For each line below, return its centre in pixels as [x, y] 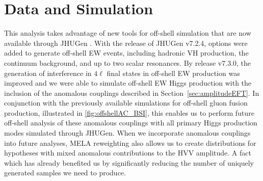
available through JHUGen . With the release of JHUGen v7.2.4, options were [126, 43]
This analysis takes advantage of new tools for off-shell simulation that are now [128, 33]
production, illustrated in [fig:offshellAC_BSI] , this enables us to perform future [129, 112]
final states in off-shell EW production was [173, 73]
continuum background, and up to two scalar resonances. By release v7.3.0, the [128, 62]
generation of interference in [48, 73]
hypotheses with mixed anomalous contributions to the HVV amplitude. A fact [128, 153]
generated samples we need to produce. [65, 173]
